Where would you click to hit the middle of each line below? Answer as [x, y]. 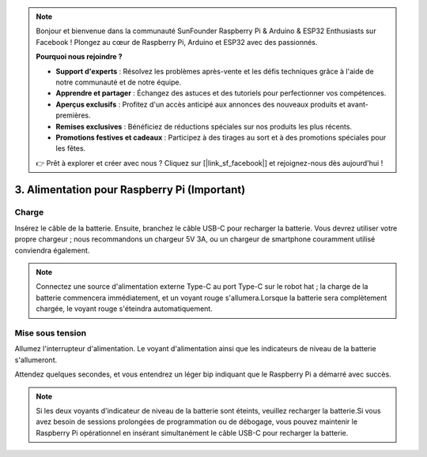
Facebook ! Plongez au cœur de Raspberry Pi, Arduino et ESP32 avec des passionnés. [177, 42]
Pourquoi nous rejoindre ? [79, 57]
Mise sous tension [51, 333]
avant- [358, 104]
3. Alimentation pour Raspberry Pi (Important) [130, 189]
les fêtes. [71, 148]
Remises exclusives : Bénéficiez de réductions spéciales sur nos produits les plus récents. [204, 126]
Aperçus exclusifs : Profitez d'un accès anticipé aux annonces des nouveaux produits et [200, 104]
